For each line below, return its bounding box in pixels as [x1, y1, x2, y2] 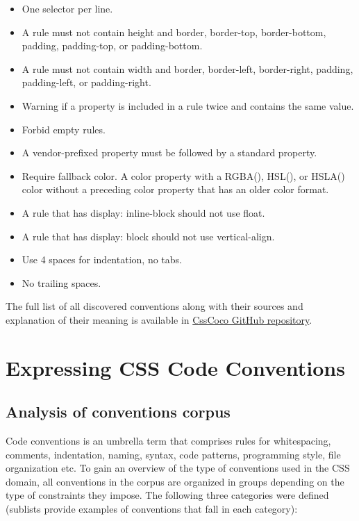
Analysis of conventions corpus [6, 401, 231, 422]
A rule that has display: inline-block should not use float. [22, 205, 265, 220]
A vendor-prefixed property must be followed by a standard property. [22, 145, 317, 160]
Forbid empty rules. [22, 122, 106, 136]
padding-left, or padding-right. [22, 75, 151, 90]
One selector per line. [22, 1, 113, 15]
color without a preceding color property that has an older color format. [22, 182, 329, 197]
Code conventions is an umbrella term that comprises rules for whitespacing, [6, 433, 331, 448]
